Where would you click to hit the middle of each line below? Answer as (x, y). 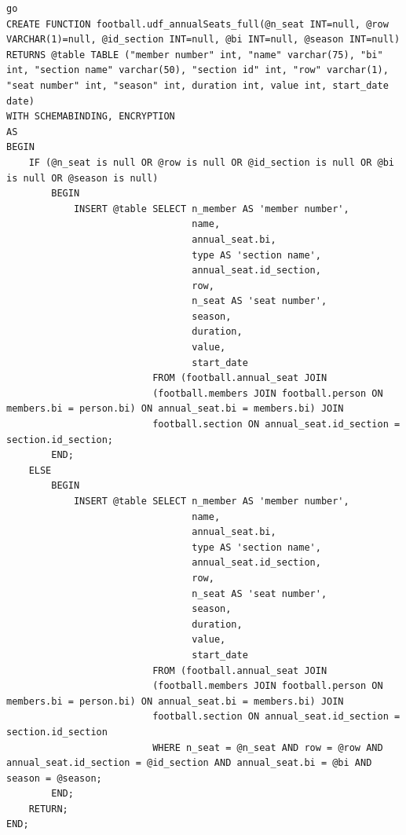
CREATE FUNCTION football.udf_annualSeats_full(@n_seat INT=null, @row (198, 24)
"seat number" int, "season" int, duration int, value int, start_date (198, 85)
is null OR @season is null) (82, 178)
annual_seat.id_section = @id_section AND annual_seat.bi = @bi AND (189, 763)
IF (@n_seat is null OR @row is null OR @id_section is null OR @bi (211, 162)
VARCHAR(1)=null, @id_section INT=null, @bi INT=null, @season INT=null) (203, 40)
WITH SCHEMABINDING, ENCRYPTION (91, 117)
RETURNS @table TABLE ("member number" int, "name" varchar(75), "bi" (195, 55)
